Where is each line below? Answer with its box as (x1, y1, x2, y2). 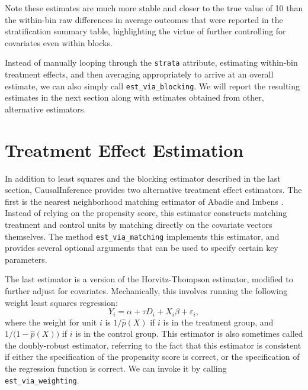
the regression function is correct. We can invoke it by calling (5, 362, 227, 375)
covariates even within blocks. (5, 36, 113, 49)
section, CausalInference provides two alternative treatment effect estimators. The (5, 183, 302, 196)
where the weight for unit (5, 315, 97, 328)
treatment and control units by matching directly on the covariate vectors (5, 218, 272, 230)
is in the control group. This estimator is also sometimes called (75, 327, 303, 340)
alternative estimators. (5, 102, 86, 115)
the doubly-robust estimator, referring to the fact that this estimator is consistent (5, 339, 301, 351)
